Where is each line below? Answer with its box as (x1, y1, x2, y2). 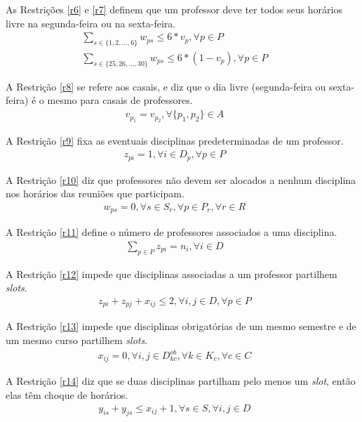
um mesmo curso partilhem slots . (6, 332, 148, 347)
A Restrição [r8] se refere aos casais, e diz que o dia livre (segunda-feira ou (6, 79, 326, 93)
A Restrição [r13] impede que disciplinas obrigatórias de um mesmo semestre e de (6, 319, 356, 334)
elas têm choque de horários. (6, 388, 128, 402)
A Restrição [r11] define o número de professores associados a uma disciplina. (6, 225, 337, 239)
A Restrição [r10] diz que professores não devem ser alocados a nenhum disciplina (6, 172, 356, 187)
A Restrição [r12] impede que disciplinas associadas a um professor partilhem (6, 266, 337, 281)
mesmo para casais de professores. (47, 93, 193, 107)
